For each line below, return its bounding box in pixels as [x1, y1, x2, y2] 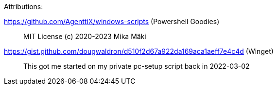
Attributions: [4, 2, 43, 11]
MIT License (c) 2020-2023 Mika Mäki [23, 32, 146, 40]
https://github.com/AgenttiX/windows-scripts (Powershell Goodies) [4, 17, 220, 25]
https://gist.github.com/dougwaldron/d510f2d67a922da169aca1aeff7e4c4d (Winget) [4, 47, 274, 55]
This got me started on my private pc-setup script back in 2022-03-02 [23, 62, 250, 70]
